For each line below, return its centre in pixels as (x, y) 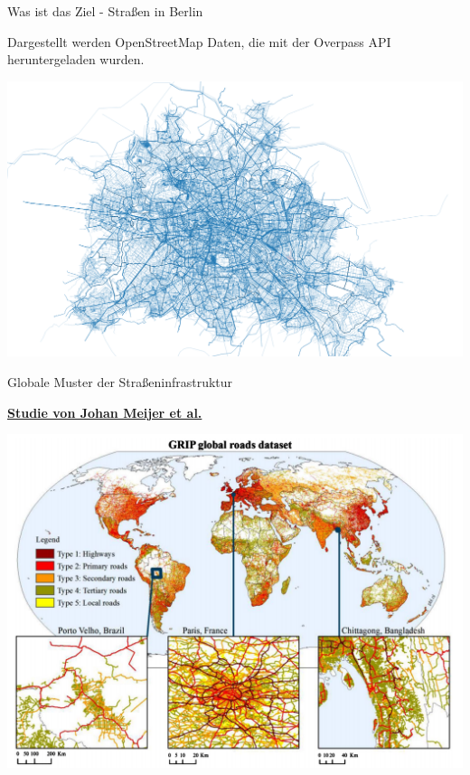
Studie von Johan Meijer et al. (105, 412)
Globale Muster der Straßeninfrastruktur (120, 382)
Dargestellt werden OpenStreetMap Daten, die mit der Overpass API (199, 41)
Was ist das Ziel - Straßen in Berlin (105, 11)
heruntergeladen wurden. (76, 59)
